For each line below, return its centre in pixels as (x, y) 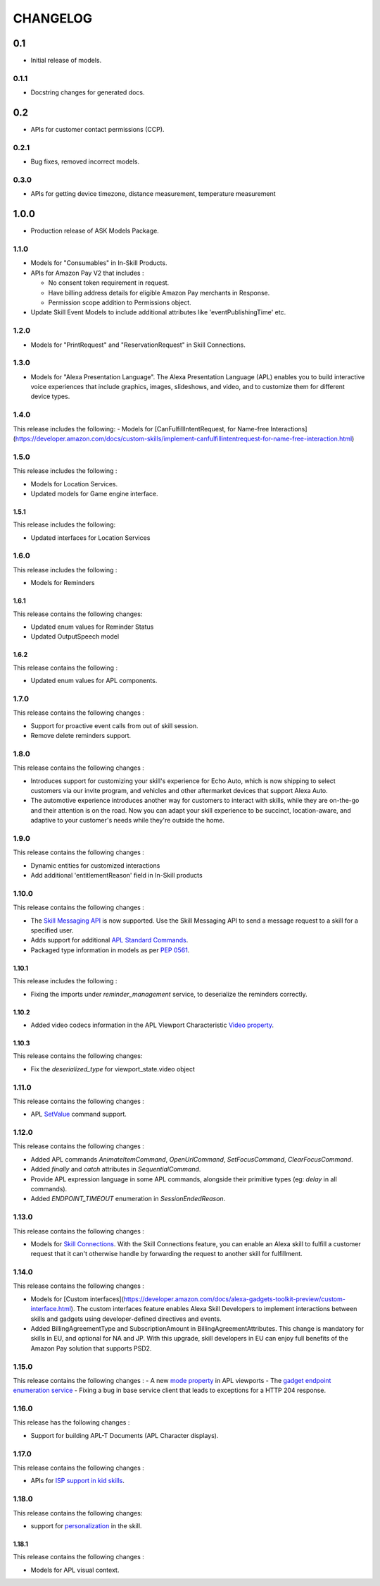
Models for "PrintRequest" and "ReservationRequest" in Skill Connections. (138, 345)
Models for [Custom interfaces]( (77, 1299)
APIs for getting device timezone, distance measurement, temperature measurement (153, 194)
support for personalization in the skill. (86, 1525)
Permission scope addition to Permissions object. (120, 302)
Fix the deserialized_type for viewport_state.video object (113, 1069)
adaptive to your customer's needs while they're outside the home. (128, 820)
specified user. (52, 930)
